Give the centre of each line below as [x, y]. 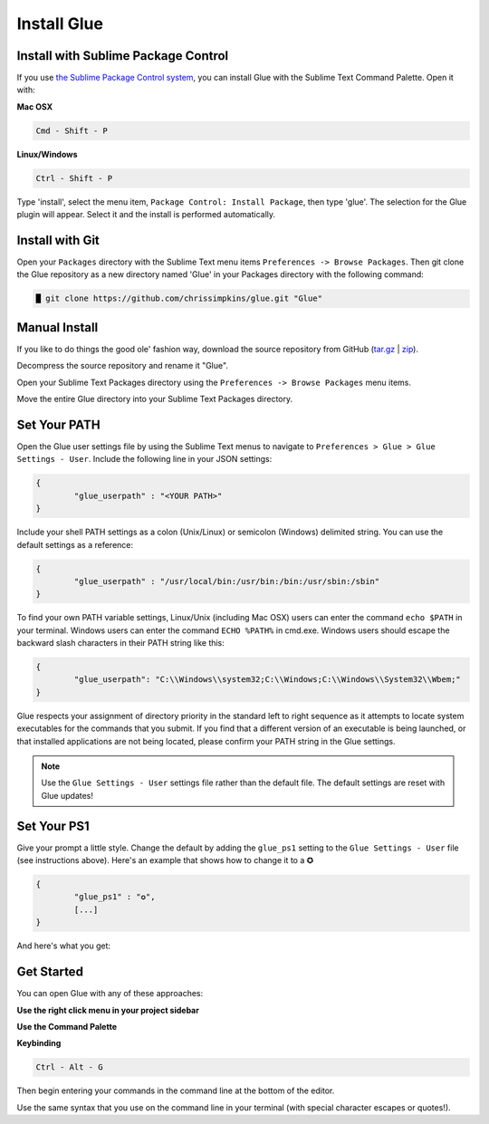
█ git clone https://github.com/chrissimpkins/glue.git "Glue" [179, 298]
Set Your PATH [58, 424]
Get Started [50, 972]
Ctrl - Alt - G [69, 1067]
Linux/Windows [47, 154]
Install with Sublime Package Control [123, 56]
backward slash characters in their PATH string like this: [121, 643]
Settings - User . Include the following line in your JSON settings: [144, 459]
